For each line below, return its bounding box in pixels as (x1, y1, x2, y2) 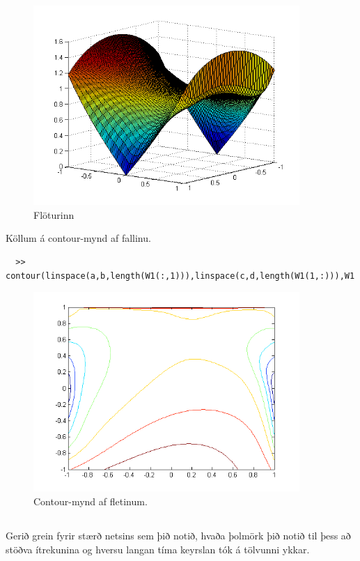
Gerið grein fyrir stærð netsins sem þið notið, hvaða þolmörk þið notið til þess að (6, 528, 351, 542)
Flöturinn (33, 207, 75, 222)
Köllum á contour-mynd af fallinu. (6, 231, 151, 245)
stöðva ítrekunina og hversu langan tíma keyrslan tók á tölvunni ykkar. (6, 541, 310, 556)
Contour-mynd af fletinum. (33, 493, 148, 508)
